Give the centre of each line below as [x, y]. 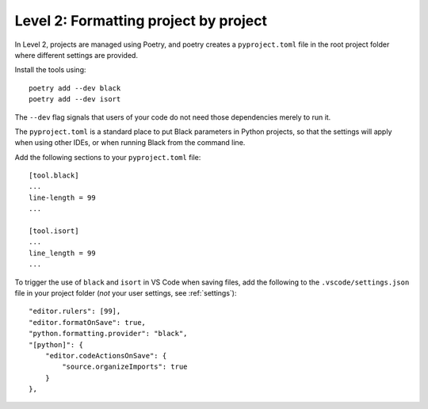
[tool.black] [54, 176]
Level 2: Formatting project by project [141, 21]
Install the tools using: [50, 70]
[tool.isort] [54, 231]
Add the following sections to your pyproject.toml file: [108, 157]
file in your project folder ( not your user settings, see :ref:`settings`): [126, 292]
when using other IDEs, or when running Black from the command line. [130, 143]
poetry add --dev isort [75, 99]
